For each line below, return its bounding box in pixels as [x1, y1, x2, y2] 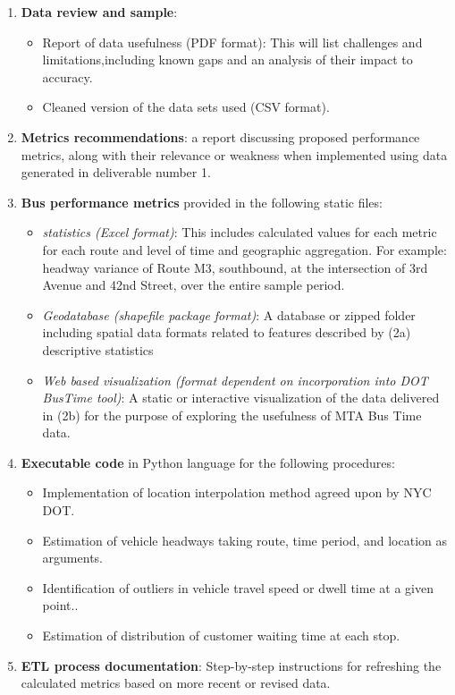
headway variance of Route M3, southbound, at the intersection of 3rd [42, 258, 428, 276]
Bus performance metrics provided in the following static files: [21, 192, 383, 211]
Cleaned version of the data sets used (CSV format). [42, 97, 330, 116]
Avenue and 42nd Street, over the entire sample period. [42, 275, 345, 294]
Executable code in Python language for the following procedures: [21, 453, 395, 471]
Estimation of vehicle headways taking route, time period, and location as [42, 530, 448, 549]
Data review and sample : [21, 3, 178, 21]
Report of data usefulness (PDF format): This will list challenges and [42, 32, 423, 51]
